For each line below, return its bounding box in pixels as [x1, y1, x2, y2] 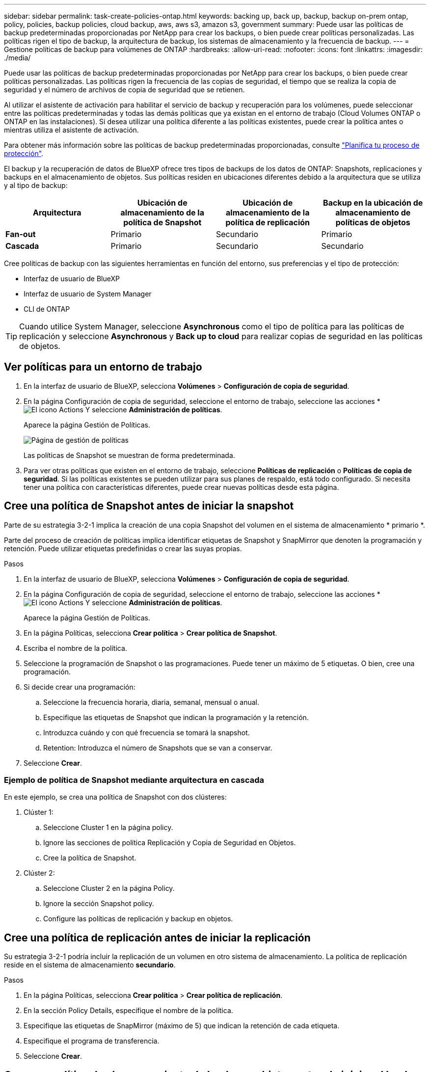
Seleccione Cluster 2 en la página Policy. [43, 884, 175, 893]
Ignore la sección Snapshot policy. [43, 899, 154, 908]
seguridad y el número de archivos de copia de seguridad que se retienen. [4, 85, 245, 94]
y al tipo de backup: [4, 181, 68, 189]
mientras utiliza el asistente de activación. [4, 126, 139, 134]
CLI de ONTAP [24, 305, 70, 313]
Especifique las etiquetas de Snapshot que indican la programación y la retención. [43, 713, 309, 722]
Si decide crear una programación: [24, 682, 135, 691]
